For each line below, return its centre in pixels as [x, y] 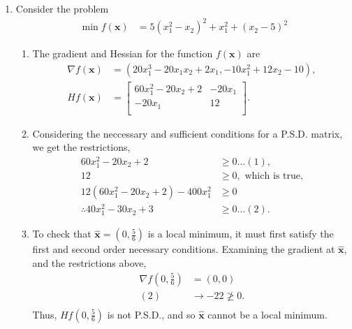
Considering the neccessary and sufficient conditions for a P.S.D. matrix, [188, 133]
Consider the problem [62, 8]
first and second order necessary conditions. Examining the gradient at [184, 249]
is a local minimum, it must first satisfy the [241, 234]
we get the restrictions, [81, 147]
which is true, [274, 176]
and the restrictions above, [89, 262]
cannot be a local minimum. [267, 314]
